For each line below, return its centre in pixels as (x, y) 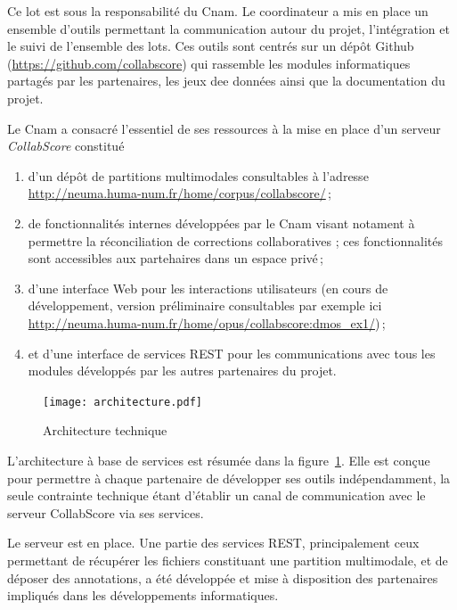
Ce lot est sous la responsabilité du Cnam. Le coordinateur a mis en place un (218, 11)
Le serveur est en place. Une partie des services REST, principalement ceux (213, 543)
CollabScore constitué (66, 146)
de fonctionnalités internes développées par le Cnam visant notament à (221, 223)
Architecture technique (105, 430)
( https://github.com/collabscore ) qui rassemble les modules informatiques (209, 63)
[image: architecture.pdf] (122, 402)
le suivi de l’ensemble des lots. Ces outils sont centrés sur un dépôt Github (211, 46)
